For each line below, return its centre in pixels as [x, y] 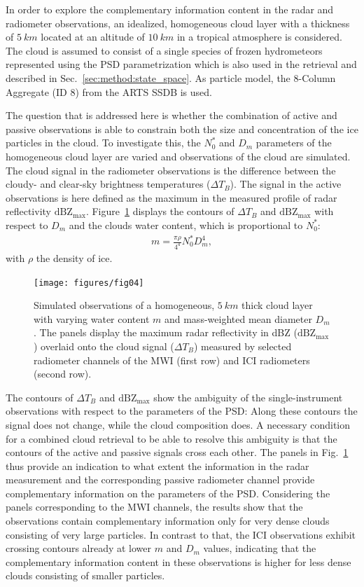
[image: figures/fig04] [89, 283]
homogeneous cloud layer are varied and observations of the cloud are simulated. [178, 156]
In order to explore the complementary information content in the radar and [170, 9]
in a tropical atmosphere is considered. [259, 37]
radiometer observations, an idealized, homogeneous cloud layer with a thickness [178, 23]
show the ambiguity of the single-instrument [248, 397]
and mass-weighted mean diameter [238, 318]
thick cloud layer [277, 305]
